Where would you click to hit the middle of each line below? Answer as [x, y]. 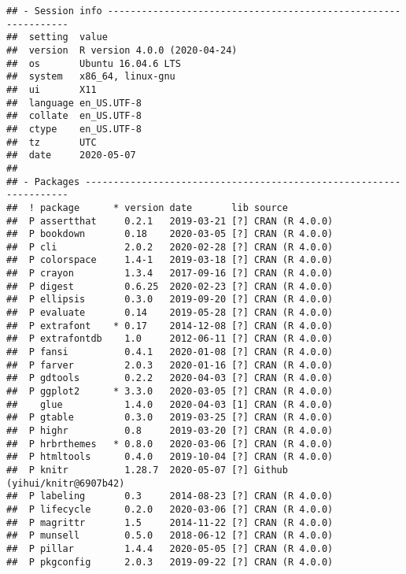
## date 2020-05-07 [71, 156]
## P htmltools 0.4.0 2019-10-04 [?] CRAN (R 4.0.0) [170, 457]
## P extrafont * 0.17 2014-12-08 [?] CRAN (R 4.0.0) [170, 326]
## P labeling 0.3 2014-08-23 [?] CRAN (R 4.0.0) [170, 496]
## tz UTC [52, 142]
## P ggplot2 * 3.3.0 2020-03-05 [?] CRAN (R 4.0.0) [170, 392]
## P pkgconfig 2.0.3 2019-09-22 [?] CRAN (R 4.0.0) [170, 562]
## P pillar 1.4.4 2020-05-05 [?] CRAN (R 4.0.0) [170, 548]
